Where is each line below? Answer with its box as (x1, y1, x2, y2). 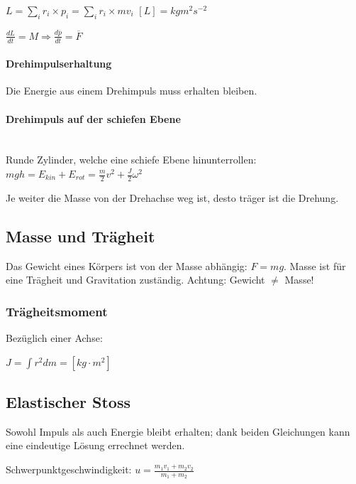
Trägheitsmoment (6, 302, 108, 320)
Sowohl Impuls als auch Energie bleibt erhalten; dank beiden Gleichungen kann (6, 424, 350, 439)
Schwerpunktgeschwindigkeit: (6, 462, 132, 477)
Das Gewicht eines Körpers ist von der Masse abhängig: (6, 258, 247, 273)
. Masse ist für (284, 258, 346, 273)
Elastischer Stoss (6, 391, 130, 413)
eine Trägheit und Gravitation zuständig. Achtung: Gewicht (6, 272, 265, 287)
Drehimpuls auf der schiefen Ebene (6, 111, 181, 126)
